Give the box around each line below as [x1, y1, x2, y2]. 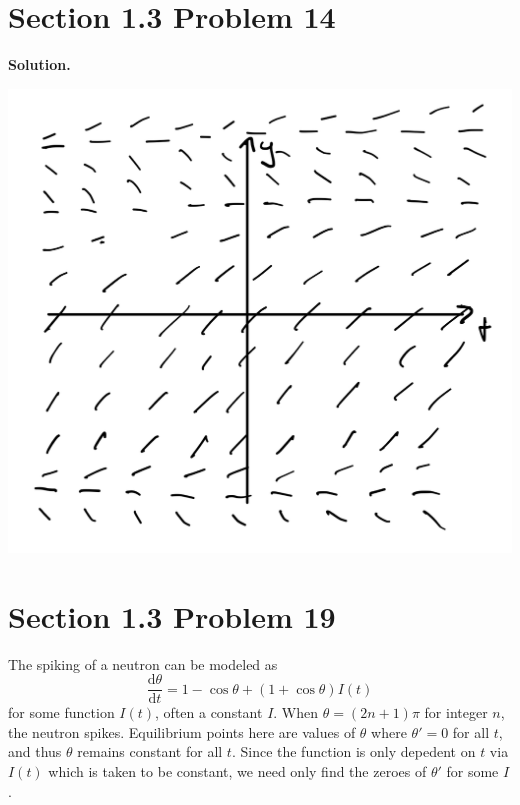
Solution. [8, 54, 71, 75]
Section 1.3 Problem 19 [8, 595, 336, 636]
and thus [8, 741, 62, 762]
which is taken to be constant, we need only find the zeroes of [48, 761, 427, 781]
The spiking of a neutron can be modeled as [8, 653, 278, 674]
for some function [8, 702, 115, 723]
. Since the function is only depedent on [231, 741, 476, 762]
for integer [424, 702, 488, 723]
